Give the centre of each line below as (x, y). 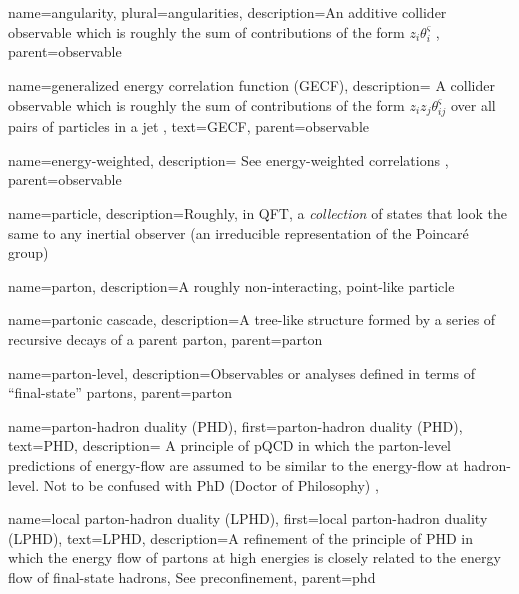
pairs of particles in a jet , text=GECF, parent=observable (189, 126)
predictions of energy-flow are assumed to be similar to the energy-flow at (233, 464)
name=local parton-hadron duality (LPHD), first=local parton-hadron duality (248, 518)
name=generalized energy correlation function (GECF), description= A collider (251, 84)
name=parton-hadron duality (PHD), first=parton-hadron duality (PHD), (235, 425)
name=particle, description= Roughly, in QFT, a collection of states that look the (258, 213)
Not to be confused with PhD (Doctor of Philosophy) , (211, 484)
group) (28, 252)
